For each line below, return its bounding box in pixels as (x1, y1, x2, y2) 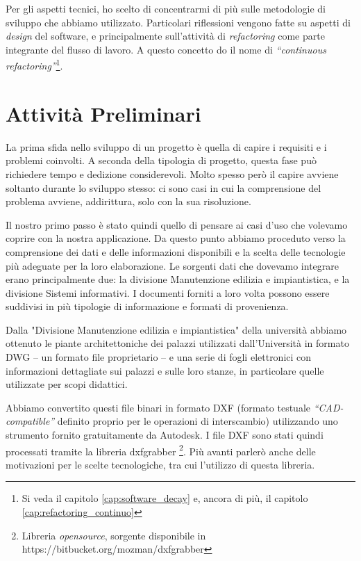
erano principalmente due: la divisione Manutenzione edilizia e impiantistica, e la (6, 272, 350, 286)
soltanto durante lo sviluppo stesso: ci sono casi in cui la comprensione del (6, 180, 321, 195)
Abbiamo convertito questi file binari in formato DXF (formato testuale (6, 400, 310, 414)
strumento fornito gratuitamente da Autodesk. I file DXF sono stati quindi (6, 428, 324, 442)
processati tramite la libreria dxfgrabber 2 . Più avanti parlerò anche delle (6, 441, 316, 458)
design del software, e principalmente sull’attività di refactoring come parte (6, 29, 325, 43)
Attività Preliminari (6, 99, 201, 127)
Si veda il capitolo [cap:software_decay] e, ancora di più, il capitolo (22, 491, 308, 505)
